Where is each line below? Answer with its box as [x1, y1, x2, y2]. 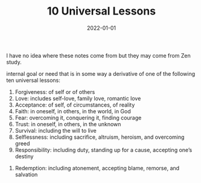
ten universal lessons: [6, 76, 60, 84]
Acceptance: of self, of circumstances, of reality [14, 101, 135, 108]
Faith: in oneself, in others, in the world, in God [14, 107, 131, 115]
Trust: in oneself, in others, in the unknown [14, 120, 121, 128]
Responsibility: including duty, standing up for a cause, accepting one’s [14, 146, 193, 153]
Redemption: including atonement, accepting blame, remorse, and [14, 164, 180, 171]
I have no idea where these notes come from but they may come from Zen [6, 52, 191, 59]
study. [6, 58, 22, 65]
